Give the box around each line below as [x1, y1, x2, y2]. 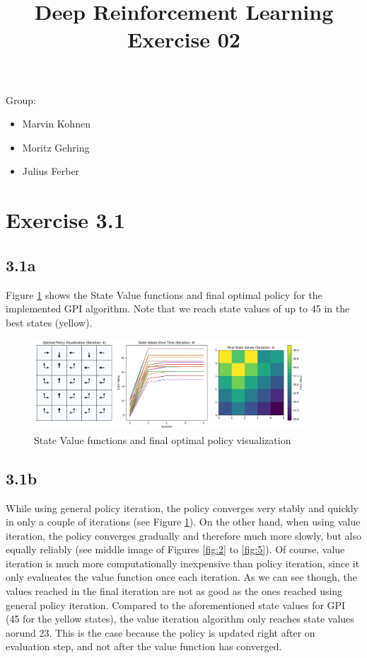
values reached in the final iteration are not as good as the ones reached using [6, 584, 343, 599]
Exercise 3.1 [6, 205, 125, 234]
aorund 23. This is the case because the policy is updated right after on [6, 625, 315, 640]
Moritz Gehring [22, 140, 90, 154]
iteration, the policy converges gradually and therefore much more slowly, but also [6, 528, 361, 543]
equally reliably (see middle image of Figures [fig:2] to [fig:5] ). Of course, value [6, 542, 345, 557]
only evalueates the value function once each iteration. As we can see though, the [6, 569, 357, 584]
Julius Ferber [22, 164, 80, 178]
